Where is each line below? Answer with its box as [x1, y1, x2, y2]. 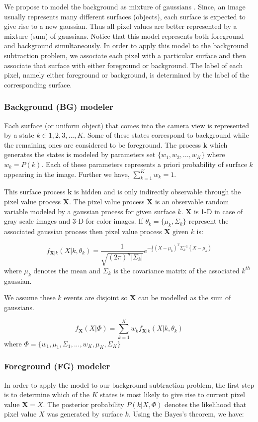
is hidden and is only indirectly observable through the [74, 186, 241, 197]
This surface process [4, 186, 66, 197]
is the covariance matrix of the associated [113, 265, 240, 275]
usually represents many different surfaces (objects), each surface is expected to [4, 11, 246, 21]
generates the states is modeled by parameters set [4, 149, 156, 160]
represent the [188, 216, 229, 226]
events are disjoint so [64, 292, 128, 303]
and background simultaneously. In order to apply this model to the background [4, 40, 249, 51]
